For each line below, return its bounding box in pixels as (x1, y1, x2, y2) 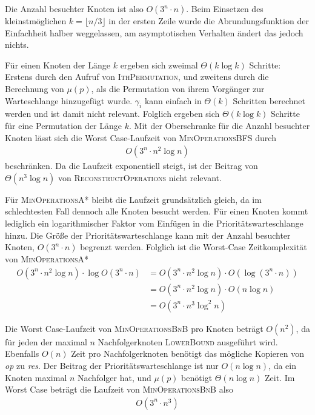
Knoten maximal (5, 371, 67, 383)
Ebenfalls (5, 347, 39, 360)
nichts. (5, 38, 29, 51)
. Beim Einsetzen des (186, 2, 264, 15)
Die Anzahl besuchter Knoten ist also (5, 2, 144, 15)
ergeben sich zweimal (120, 58, 198, 71)
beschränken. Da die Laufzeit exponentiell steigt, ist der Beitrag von (5, 159, 258, 172)
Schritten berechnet (233, 94, 305, 107)
